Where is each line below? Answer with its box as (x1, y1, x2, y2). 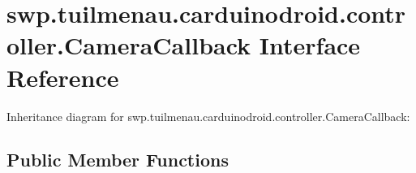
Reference (6, 60, 119, 93)
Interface (259, 28, 361, 62)
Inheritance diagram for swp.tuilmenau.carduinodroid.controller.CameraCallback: (6, 107, 410, 124)
